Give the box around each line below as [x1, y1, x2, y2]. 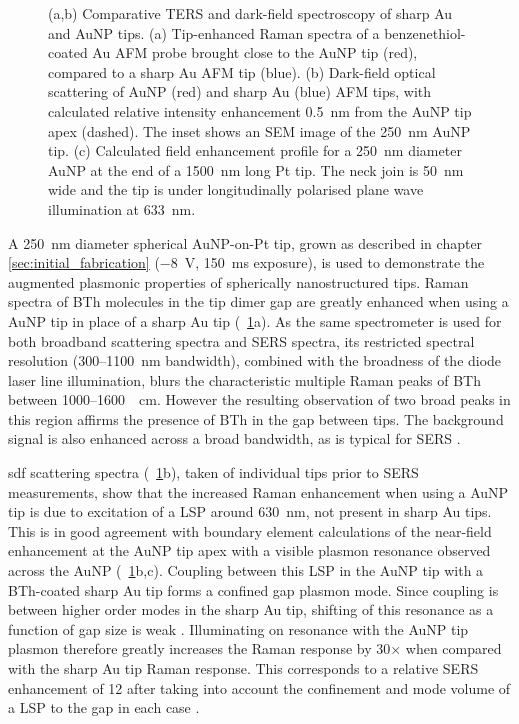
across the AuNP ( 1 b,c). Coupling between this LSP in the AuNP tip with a [8, 560, 484, 581]
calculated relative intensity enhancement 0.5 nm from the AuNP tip [48, 100, 472, 121]
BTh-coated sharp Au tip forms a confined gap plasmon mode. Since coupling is [8, 579, 499, 600]
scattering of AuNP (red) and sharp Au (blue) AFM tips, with [48, 81, 432, 102]
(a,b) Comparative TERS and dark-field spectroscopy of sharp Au [48, 3, 453, 23]
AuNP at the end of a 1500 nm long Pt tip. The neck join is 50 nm [48, 159, 464, 180]
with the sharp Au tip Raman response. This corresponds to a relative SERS [8, 658, 479, 678]
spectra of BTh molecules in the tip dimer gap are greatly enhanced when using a [8, 291, 509, 312]
